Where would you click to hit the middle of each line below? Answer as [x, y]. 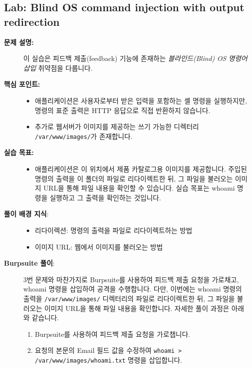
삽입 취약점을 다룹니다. [58, 68]
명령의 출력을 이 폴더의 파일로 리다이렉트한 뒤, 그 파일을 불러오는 [134, 178]
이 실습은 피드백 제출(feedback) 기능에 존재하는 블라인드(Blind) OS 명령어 [135, 58]
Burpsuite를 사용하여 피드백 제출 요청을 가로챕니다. [112, 334]
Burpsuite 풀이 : [29, 263]
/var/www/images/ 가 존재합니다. [84, 136]
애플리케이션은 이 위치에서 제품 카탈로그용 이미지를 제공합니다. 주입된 [141, 169]
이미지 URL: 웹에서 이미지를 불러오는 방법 [99, 246]
